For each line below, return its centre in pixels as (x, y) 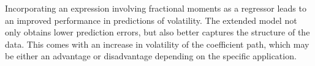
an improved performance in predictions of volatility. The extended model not (151, 20)
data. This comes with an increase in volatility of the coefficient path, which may (157, 44)
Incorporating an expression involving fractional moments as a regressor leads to (156, 8)
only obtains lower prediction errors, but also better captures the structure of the (157, 32)
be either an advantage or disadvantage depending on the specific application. (151, 56)
